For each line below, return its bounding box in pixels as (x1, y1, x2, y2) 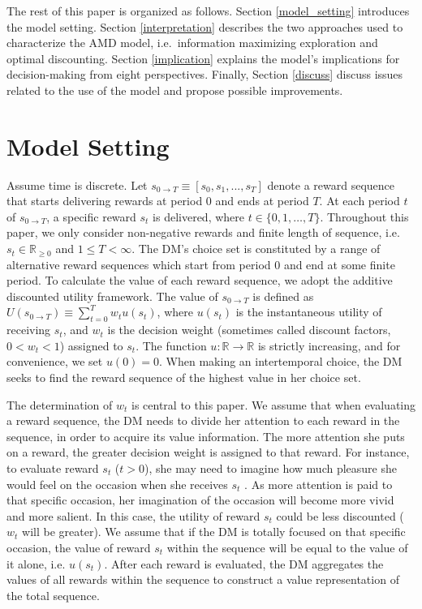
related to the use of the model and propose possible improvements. (6, 81, 343, 98)
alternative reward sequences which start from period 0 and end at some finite (6, 255, 395, 272)
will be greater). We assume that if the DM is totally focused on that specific (22, 523, 406, 540)
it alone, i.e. (6, 555, 66, 572)
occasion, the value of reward (6, 538, 151, 555)
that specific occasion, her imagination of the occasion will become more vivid (6, 491, 394, 508)
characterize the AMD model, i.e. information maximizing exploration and (6, 34, 378, 51)
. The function (136, 337, 207, 354)
